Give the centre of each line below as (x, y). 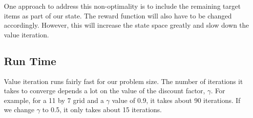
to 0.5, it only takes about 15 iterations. (102, 110)
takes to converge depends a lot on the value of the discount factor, (105, 91)
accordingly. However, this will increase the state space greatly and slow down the (126, 25)
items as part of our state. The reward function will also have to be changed (118, 15)
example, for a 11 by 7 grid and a (54, 100)
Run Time (30, 60)
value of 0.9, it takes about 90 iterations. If (176, 100)
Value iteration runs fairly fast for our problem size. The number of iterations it (124, 81)
